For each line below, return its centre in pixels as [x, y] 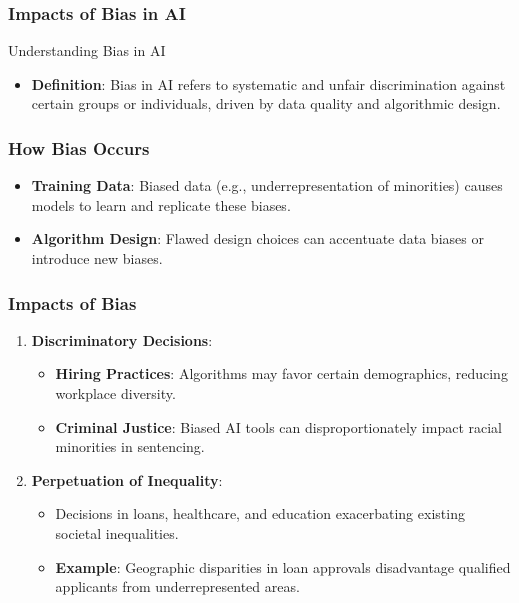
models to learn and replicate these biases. [161, 204]
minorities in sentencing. [130, 446]
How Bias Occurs [79, 147]
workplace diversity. [115, 393]
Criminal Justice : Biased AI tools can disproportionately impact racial [279, 426]
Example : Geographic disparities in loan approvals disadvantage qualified [283, 566]
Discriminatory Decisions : [122, 339]
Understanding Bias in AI [87, 50]
